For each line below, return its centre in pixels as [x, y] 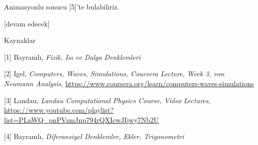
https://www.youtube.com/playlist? [59, 110]
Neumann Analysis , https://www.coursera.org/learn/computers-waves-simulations [129, 83]
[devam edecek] [27, 23]
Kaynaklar [20, 40]
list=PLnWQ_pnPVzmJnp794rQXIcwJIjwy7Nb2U [82, 119]
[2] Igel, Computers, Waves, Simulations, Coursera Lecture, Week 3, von [114, 73]
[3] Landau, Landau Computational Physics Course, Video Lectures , [107, 100]
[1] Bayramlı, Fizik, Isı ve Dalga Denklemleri [72, 57]
